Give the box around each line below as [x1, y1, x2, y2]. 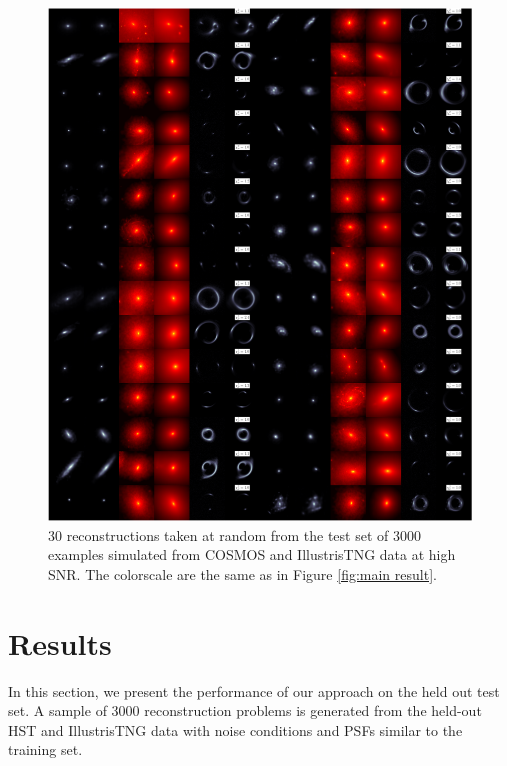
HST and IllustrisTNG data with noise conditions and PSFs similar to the [8, 719, 463, 740]
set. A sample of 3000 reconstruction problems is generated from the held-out [8, 700, 482, 721]
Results [8, 622, 112, 663]
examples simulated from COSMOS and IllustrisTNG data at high [48, 544, 456, 565]
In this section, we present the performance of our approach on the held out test [8, 680, 500, 701]
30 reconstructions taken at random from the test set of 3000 [48, 524, 421, 545]
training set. [8, 739, 83, 760]
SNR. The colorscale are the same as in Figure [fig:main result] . [48, 563, 437, 584]
